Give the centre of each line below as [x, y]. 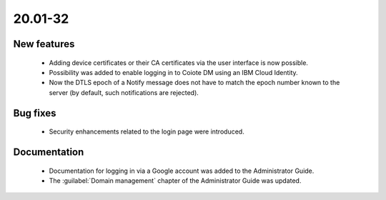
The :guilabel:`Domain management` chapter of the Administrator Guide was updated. [175, 180]
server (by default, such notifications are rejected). [124, 92]
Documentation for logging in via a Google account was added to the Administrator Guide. [182, 171]
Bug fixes [35, 113]
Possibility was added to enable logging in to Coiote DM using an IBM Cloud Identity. [173, 72]
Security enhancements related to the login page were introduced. [147, 131]
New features [44, 44]
